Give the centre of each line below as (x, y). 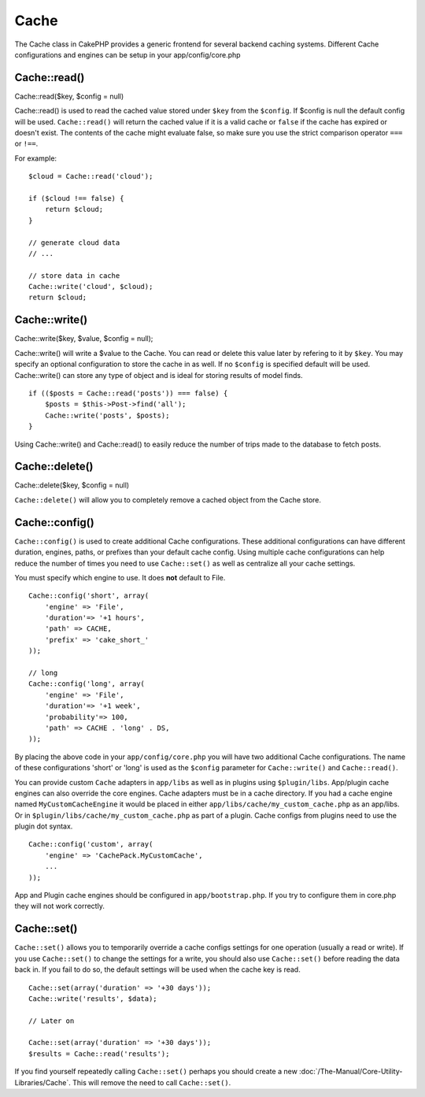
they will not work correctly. (60, 906)
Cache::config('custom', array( (91, 844)
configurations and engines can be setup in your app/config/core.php (128, 54)
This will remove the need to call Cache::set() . (152, 1082)
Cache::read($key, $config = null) (69, 96)
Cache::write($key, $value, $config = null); (84, 339)
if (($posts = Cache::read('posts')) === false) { (128, 393)
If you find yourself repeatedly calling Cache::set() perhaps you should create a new (156, 1072)
